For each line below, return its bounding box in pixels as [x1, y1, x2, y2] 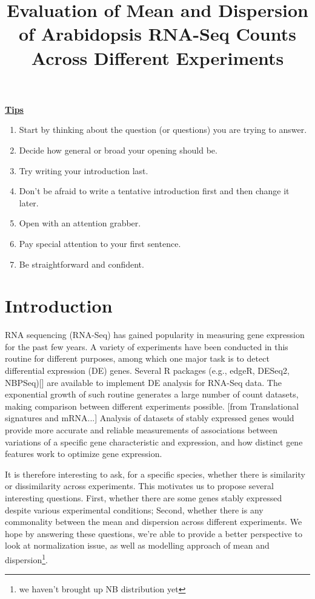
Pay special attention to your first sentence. [19, 237, 181, 249]
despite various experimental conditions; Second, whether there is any [5, 503, 264, 516]
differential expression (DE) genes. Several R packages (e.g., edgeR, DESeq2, [5, 364, 290, 376]
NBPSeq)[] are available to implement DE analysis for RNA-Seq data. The [5, 376, 282, 388]
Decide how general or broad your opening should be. [19, 143, 217, 156]
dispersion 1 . [5, 551, 48, 566]
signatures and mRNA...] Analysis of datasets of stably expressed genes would [5, 411, 294, 424]
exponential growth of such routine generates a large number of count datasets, [5, 388, 299, 401]
